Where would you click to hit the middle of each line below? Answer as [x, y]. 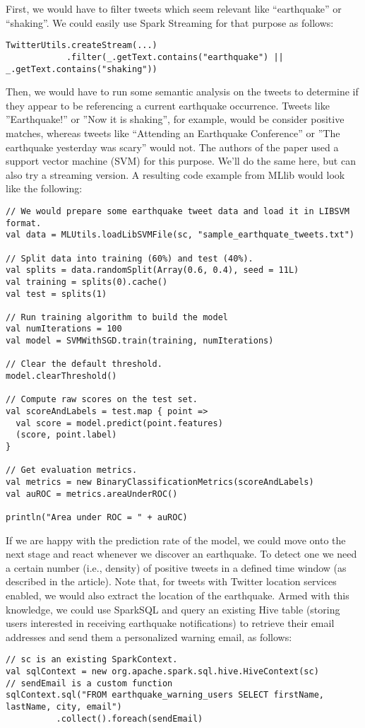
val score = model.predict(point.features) [119, 423]
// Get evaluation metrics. [72, 470]
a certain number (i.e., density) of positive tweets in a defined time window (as [176, 567]
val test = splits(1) [56, 294]
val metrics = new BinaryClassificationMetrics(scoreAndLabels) [160, 482]
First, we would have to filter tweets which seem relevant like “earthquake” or [174, 8]
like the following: [44, 188]
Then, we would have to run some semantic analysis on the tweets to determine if [182, 92]
